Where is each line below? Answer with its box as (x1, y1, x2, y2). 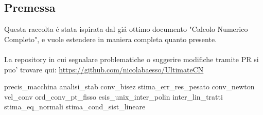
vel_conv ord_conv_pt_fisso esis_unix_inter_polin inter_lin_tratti (4, 91, 223, 102)
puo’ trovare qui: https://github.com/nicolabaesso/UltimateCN (4, 64, 204, 74)
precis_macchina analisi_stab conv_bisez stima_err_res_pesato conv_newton (4, 81, 255, 92)
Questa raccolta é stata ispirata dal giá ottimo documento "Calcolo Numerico (4, 24, 248, 34)
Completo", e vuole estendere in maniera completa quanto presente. (4, 33, 217, 44)
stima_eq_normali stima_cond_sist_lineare (4, 101, 146, 112)
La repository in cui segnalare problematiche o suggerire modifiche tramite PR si (4, 53, 259, 64)
